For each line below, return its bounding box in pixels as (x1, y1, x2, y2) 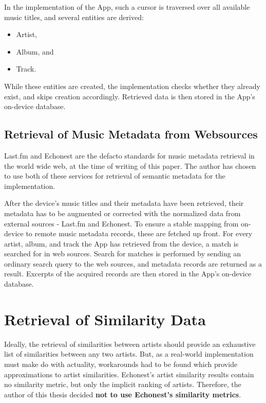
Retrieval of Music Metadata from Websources (4, 126, 258, 142)
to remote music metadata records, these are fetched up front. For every (26, 228, 253, 239)
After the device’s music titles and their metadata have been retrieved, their (4, 198, 244, 208)
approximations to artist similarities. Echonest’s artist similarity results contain (4, 369, 254, 379)
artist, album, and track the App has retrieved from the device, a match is (4, 238, 239, 249)
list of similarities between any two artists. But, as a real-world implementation (4, 348, 254, 359)
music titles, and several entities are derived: (4, 11, 144, 22)
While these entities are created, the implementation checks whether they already (4, 80, 260, 91)
